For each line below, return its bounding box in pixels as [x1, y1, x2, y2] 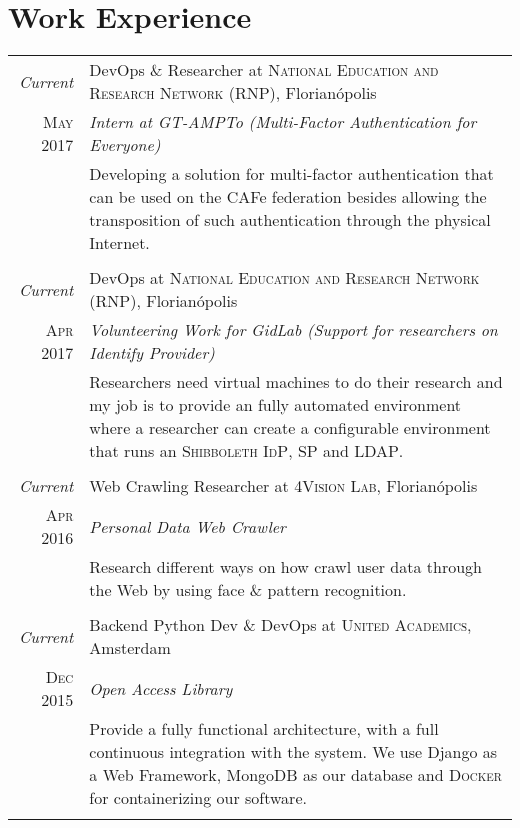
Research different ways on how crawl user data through [89, 555, 482, 579]
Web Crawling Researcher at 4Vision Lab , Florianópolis [89, 474, 478, 498]
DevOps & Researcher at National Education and [89, 58, 439, 82]
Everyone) [89, 133, 161, 157]
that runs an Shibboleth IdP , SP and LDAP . [89, 439, 404, 463]
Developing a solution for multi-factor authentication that [89, 162, 494, 186]
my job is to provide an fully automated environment [89, 393, 462, 417]
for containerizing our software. [89, 786, 307, 810]
